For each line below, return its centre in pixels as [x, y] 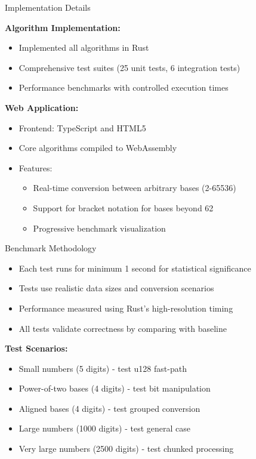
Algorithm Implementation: [63, 27]
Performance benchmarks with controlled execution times [124, 87]
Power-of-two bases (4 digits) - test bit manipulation [115, 388]
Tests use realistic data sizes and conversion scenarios [116, 288]
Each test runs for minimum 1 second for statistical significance [135, 268]
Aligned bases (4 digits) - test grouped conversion [110, 408]
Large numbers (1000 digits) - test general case [104, 428]
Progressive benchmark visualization [99, 228]
